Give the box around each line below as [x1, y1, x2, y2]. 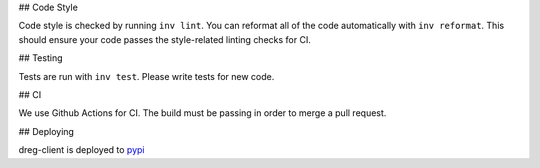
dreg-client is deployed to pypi [18, 144, 145, 156]
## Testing [18, 52, 63, 64]
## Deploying [18, 125, 75, 137]
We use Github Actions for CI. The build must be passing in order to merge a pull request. [18, 107, 387, 119]
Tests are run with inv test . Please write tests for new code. [18, 70, 275, 82]
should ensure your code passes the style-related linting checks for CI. [18, 33, 312, 45]
